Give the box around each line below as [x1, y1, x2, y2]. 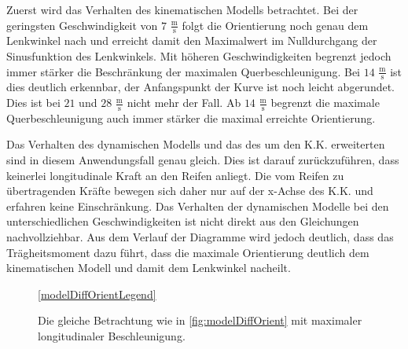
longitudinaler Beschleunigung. [38, 327, 186, 343]
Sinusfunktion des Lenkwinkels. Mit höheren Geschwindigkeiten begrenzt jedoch [6, 48, 391, 64]
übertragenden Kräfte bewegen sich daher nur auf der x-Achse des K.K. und [6, 182, 373, 199]
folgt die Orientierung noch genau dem [182, 17, 369, 33]
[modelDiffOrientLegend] [38, 285, 156, 302]
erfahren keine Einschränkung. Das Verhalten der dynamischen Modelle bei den [6, 197, 389, 214]
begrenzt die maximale [270, 94, 380, 111]
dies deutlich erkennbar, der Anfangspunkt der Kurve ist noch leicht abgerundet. [6, 79, 395, 95]
